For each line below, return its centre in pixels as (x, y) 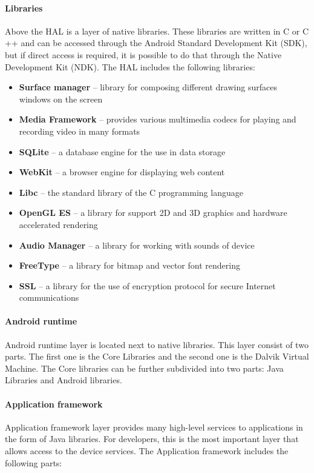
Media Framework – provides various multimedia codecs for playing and (158, 119)
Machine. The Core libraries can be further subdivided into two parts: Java (144, 368)
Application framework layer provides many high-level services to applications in (154, 427)
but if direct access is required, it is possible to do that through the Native (143, 54)
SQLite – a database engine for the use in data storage (122, 151)
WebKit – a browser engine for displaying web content (122, 172)
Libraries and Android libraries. (64, 380)
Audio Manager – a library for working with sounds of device (137, 245)
